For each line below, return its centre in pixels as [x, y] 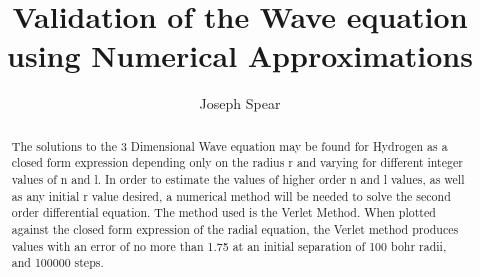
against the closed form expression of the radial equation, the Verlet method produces [235, 228]
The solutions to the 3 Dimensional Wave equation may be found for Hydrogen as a [229, 145]
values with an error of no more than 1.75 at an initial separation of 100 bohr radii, [229, 245]
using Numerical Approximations [240, 55]
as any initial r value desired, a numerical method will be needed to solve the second [231, 195]
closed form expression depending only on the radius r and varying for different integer [237, 162]
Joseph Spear [240, 103]
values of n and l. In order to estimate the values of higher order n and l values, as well [238, 179]
